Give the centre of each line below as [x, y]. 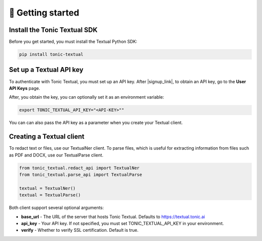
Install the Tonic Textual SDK [53, 30]
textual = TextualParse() [50, 195]
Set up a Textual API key [46, 70]
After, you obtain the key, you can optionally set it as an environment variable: [87, 97]
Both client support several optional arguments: [56, 208]
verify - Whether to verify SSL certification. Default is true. [80, 230]
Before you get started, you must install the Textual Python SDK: [73, 42]
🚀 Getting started [44, 13]
